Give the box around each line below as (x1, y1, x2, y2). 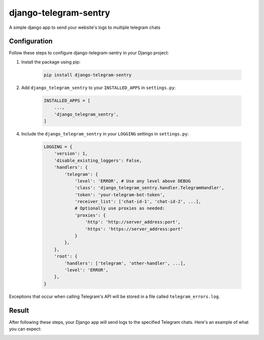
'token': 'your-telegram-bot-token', (74, 192, 165, 198)
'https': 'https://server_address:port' (85, 226, 183, 232)
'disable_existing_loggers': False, (54, 158, 142, 163)
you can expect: (9, 326, 42, 332)
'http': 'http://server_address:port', (85, 219, 181, 225)
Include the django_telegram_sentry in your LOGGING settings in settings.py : (21, 131, 189, 136)
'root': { (54, 253, 78, 259)
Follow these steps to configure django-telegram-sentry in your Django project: (9, 50, 169, 56)
